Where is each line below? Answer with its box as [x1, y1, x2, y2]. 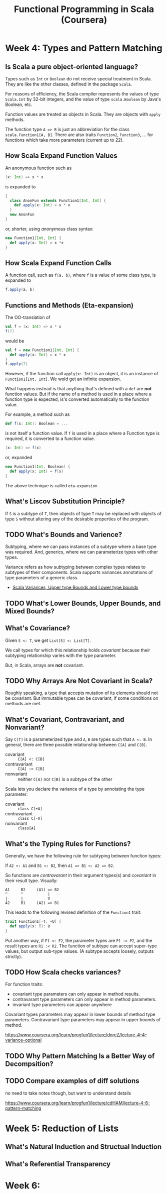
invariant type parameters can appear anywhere [12, 1002, 112, 1008]
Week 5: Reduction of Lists [5, 1123, 119, 1134]
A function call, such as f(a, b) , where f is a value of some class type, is [5, 272, 156, 278]
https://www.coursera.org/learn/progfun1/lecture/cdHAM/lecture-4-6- [5, 1100, 150, 1106]
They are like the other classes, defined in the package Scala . [5, 81, 132, 87]
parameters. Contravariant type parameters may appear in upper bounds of [5, 1017, 161, 1023]
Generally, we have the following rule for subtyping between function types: [5, 852, 161, 858]
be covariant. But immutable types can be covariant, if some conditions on [5, 695, 158, 701]
